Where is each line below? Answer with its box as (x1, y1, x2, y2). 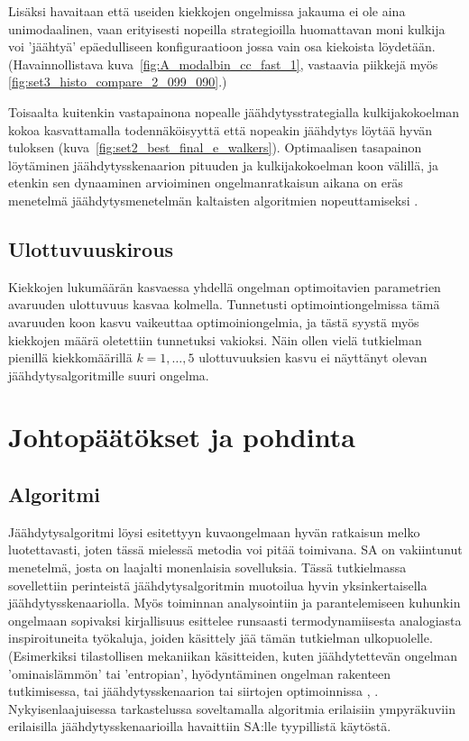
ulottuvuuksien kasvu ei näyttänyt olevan (198, 348, 428, 367)
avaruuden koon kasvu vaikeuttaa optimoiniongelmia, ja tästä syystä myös (8, 312, 419, 331)
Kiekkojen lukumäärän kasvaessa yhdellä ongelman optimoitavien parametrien (8, 277, 441, 296)
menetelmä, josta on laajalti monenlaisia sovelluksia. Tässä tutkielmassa (8, 558, 407, 577)
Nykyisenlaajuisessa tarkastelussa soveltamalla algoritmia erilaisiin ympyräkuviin (8, 699, 455, 718)
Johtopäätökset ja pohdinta (8, 418, 355, 455)
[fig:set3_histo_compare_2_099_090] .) (8, 72, 227, 91)
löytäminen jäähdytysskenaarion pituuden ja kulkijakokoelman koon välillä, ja (8, 155, 439, 174)
